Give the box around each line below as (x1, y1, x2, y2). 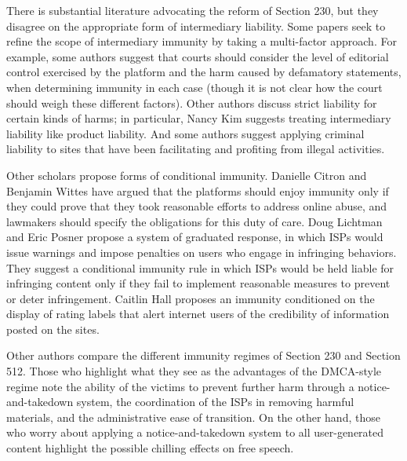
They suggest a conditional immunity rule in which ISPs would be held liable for (6, 259, 394, 276)
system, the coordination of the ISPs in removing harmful (76, 393, 354, 410)
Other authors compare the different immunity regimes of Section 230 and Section (6, 347, 401, 364)
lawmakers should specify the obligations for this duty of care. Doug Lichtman (6, 213, 383, 229)
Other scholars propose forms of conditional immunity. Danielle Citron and (6, 166, 367, 183)
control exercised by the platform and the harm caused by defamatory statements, (6, 64, 402, 80)
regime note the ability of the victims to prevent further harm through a (6, 378, 354, 394)
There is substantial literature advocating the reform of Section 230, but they (6, 2, 379, 18)
